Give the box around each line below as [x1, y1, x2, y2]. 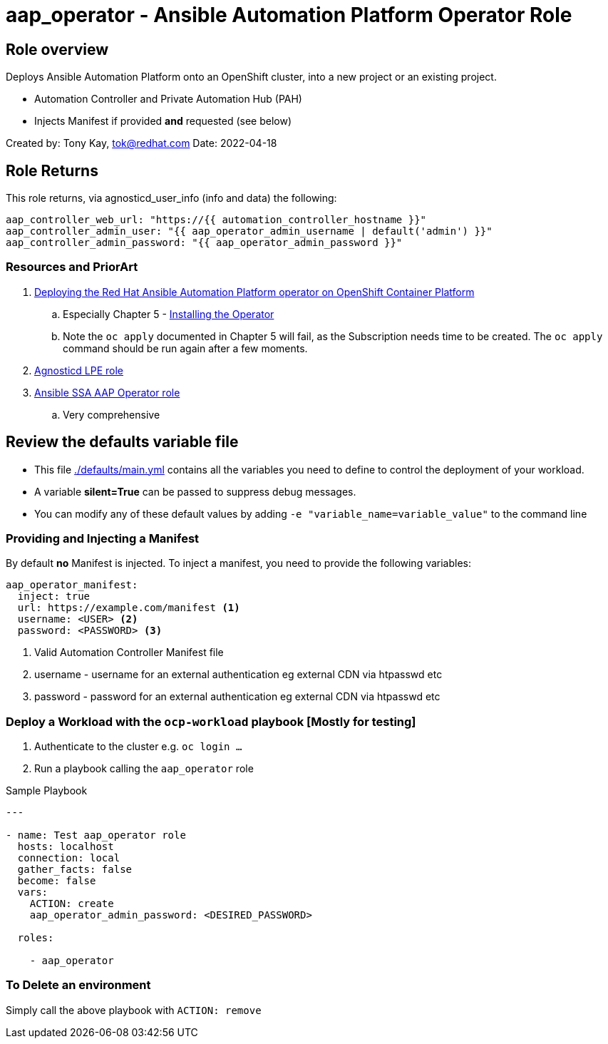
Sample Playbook [6, 784, 88, 797]
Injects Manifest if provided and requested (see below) [34, 115, 292, 128]
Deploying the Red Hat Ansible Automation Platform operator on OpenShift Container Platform [34, 285, 475, 298]
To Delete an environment [6, 978, 151, 993]
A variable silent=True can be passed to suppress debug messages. [34, 485, 356, 498]
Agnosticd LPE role [34, 364, 123, 377]
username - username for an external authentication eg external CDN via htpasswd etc [34, 668, 443, 681]
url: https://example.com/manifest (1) [17, 602, 240, 614]
